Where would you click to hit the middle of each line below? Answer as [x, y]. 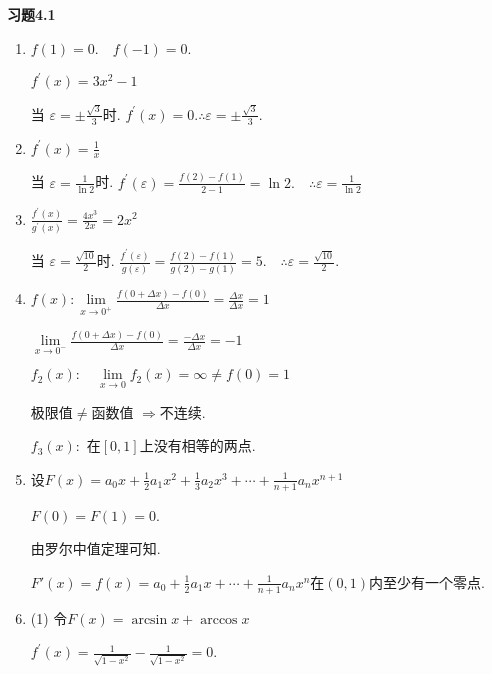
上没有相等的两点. [197, 445]
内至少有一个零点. [427, 581]
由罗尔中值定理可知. [95, 548]
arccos [219, 619]
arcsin [149, 619]
